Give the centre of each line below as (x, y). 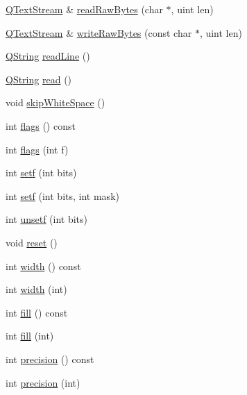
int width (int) (36, 289)
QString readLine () (48, 56)
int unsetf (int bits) (47, 219)
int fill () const (37, 312)
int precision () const (50, 359)
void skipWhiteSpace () (56, 102)
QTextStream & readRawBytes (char (84, 9)
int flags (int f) (37, 149)
